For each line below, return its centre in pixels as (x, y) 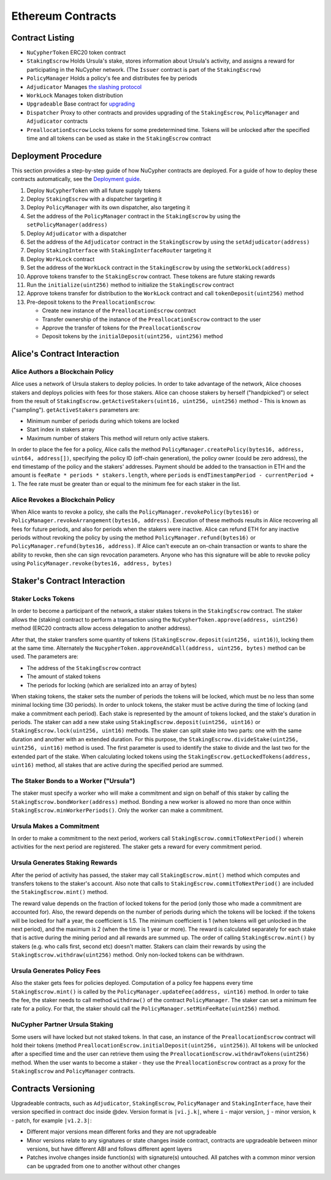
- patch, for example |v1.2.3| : (51, 1120)
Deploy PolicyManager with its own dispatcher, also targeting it (108, 207)
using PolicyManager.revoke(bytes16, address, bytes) (92, 563)
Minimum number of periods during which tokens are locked (103, 421)
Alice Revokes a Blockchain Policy (63, 499)
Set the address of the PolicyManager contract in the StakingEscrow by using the (134, 216)
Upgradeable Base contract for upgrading (81, 104)
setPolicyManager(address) (67, 225)
